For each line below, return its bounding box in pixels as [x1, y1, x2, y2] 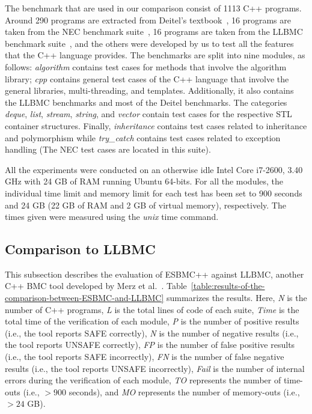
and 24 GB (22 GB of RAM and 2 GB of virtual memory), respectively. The [5, 198, 286, 211]
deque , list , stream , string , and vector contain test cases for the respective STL [5, 108, 292, 120]
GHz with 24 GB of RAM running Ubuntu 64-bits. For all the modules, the [5, 175, 284, 187]
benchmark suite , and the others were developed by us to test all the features [5, 37, 294, 49]
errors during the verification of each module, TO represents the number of [5, 374, 281, 386]
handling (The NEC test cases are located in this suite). [5, 143, 211, 156]
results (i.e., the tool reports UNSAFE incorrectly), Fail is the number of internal [5, 362, 305, 374]
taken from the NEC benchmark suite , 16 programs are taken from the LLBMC [5, 25, 303, 38]
